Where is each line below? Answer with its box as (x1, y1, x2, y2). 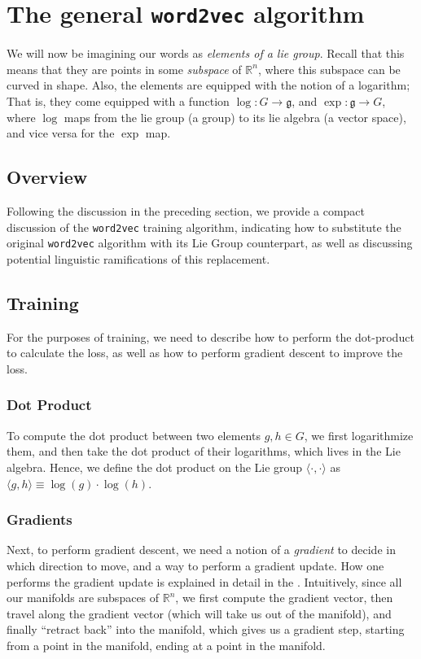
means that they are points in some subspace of (7, 60, 242, 77)
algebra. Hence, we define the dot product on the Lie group (7, 458, 303, 475)
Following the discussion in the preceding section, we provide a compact (7, 203, 366, 220)
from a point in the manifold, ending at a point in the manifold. (7, 636, 326, 653)
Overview (7, 164, 88, 190)
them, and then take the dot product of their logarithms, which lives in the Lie (7, 443, 401, 460)
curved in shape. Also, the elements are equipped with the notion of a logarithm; (7, 76, 410, 94)
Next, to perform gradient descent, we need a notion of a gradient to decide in (7, 541, 396, 558)
